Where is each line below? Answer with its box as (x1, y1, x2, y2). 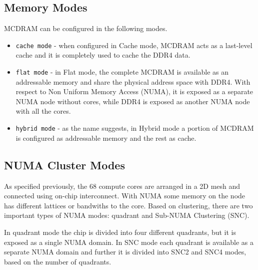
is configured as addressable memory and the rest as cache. (15, 132, 196, 143)
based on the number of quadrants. (4, 256, 111, 266)
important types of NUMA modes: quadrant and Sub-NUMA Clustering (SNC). (4, 210, 249, 220)
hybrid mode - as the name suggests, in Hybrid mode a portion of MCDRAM (15, 123, 254, 133)
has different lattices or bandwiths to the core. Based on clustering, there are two (4, 200, 253, 210)
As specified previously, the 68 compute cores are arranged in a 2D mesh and (4, 180, 240, 191)
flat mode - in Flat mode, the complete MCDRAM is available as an (15, 67, 229, 77)
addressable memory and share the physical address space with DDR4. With (15, 76, 250, 87)
